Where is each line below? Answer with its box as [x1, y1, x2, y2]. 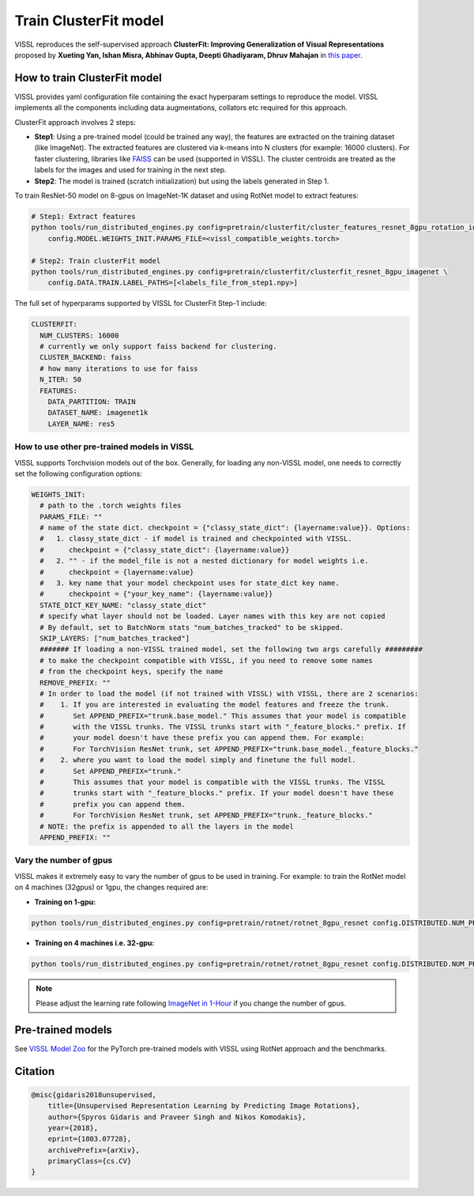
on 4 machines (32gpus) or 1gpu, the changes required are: [14, 882, 209, 892]
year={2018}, [47, 1123, 99, 1132]
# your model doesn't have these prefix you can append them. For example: [39, 734, 365, 742]
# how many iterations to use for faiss [39, 364, 198, 373]
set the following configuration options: [14, 469, 142, 478]
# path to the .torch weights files [39, 501, 182, 510]
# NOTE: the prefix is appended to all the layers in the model [39, 822, 294, 831]
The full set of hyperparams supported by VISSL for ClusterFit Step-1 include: [14, 299, 268, 308]
